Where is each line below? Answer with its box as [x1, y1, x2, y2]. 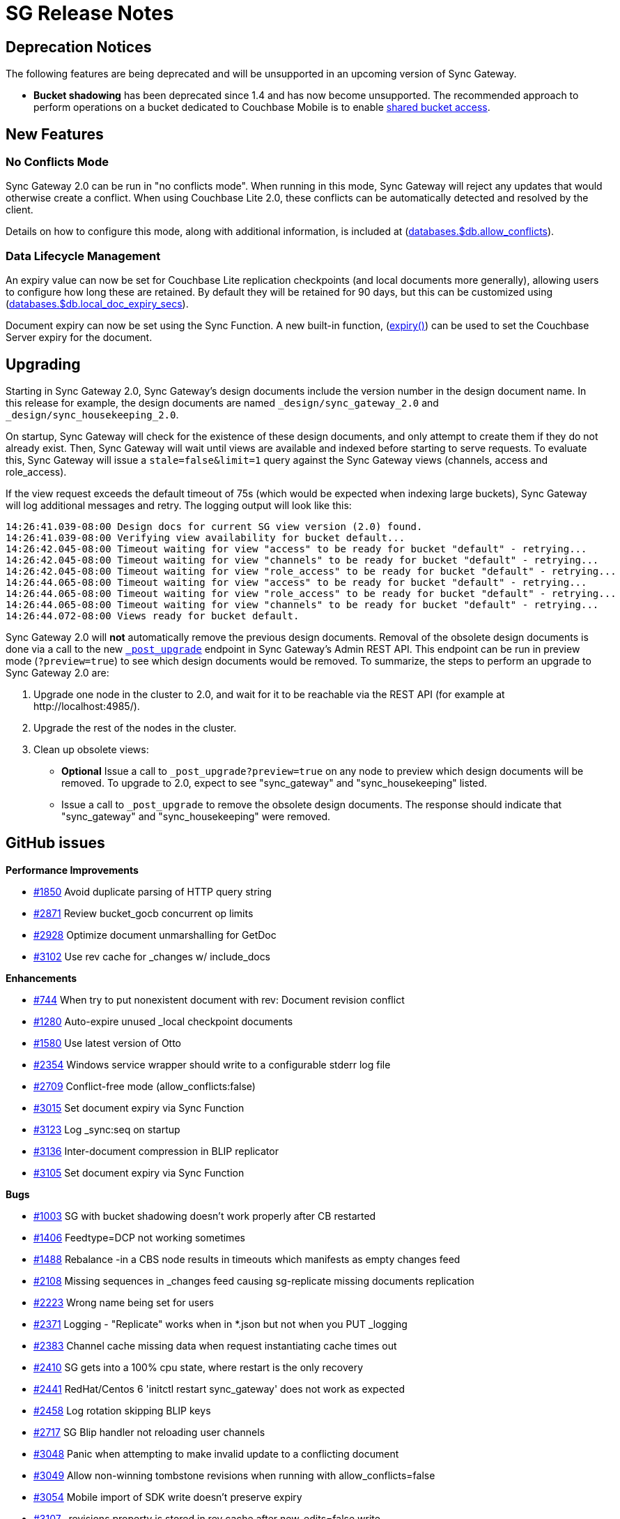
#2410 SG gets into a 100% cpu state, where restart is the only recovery [33, 1361, 364, 1373]
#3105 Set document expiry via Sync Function [33, 1166, 245, 1179]
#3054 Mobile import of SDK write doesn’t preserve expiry [33, 1490, 302, 1503]
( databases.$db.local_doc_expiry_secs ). [6, 298, 189, 310]
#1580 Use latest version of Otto [33, 1036, 182, 1049]
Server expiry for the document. [6, 331, 153, 344]
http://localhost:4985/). [33, 700, 140, 712]
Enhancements [6, 972, 77, 984]
